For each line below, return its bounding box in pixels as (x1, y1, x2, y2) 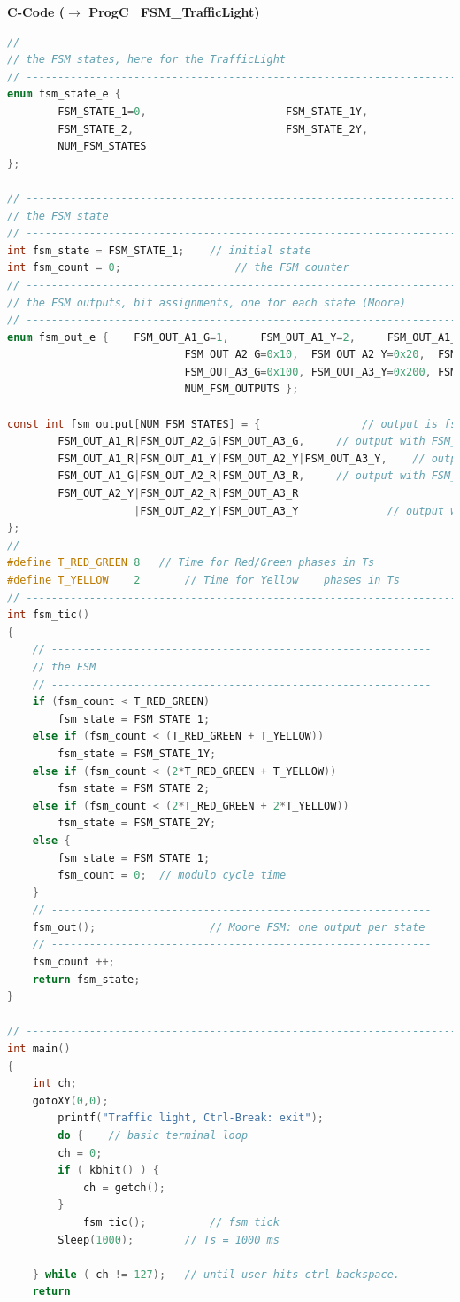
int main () (7, 1042, 71, 1056)
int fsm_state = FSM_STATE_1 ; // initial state (7, 244, 311, 257)
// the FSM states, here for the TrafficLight (7, 53, 286, 66)
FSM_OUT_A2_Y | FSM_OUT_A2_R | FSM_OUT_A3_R (57, 487, 299, 500)
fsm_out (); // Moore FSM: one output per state (32, 920, 425, 934)
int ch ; (32, 1077, 77, 1090)
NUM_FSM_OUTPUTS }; (184, 383, 299, 396)
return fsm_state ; (32, 973, 141, 986)
